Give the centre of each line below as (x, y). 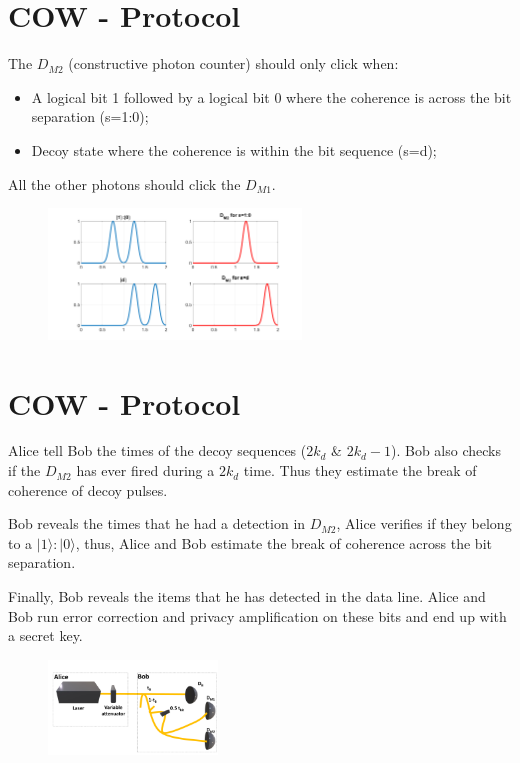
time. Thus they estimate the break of (360, 470)
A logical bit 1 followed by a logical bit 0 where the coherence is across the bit (271, 96)
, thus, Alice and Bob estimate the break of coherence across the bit (283, 542)
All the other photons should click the (124, 183)
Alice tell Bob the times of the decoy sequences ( (157, 450)
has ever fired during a (145, 470)
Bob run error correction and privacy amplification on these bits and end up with (257, 615)
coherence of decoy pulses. (88, 489)
